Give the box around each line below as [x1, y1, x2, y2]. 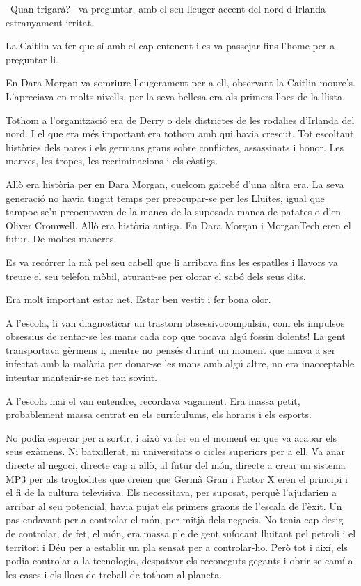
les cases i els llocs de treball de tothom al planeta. [6, 566, 223, 581]
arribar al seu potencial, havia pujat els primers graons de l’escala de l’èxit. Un [6, 498, 342, 513]
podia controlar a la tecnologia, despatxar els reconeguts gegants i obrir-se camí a [6, 553, 353, 568]
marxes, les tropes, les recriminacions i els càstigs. [6, 153, 218, 168]
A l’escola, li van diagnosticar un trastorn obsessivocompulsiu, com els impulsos [6, 315, 345, 330]
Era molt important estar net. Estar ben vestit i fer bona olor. [6, 292, 271, 307]
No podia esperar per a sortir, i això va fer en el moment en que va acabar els [6, 430, 337, 445]
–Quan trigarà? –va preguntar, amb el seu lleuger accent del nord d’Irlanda [6, 1, 326, 15]
